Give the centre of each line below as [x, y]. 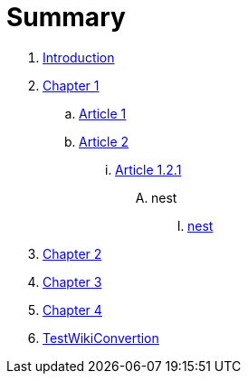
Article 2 [104, 141]
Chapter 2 [72, 253]
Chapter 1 [71, 85]
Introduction [79, 57]
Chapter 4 [72, 310]
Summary [66, 17]
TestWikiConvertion [101, 338]
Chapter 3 [72, 281]
